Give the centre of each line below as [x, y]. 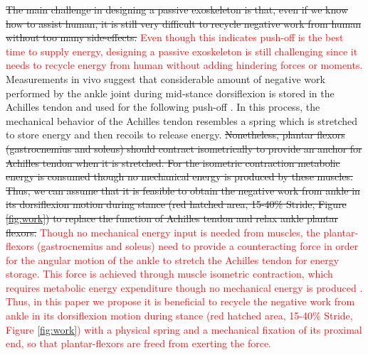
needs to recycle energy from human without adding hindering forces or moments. [184, 65]
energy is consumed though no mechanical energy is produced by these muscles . [179, 176]
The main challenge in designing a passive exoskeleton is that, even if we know [177, 9]
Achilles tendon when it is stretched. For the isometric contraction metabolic [173, 162]
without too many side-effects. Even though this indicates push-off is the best [175, 37]
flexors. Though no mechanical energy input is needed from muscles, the [163, 232]
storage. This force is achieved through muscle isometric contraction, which [169, 274]
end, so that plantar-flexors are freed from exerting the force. [138, 343]
